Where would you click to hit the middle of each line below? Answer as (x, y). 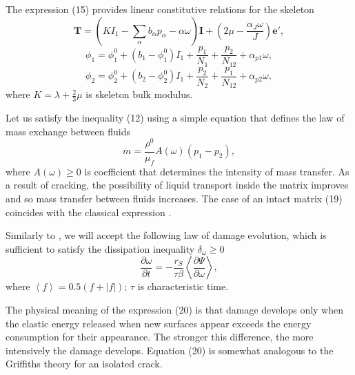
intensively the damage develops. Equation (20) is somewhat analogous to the (170, 350)
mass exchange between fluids (68, 131)
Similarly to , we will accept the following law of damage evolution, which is (166, 235)
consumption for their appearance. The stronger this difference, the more (160, 337)
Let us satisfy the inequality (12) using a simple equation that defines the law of (175, 117)
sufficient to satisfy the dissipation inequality (100, 248)
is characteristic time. (183, 286)
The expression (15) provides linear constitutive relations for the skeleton (160, 9)
